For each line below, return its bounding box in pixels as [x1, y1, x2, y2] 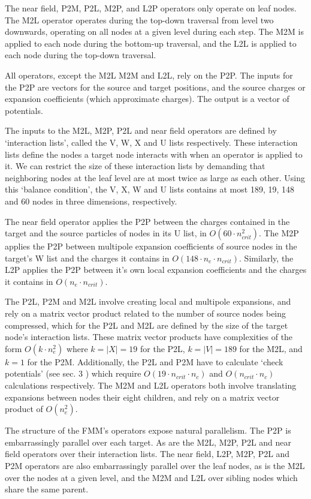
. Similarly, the [239, 251, 294, 264]
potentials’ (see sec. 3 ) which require [5, 367, 141, 380]
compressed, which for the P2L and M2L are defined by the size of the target [5, 318, 288, 331]
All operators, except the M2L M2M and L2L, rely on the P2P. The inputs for [5, 68, 293, 81]
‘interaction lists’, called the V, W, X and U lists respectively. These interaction [5, 136, 298, 148]
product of [5, 402, 43, 415]
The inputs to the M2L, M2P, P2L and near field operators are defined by [5, 124, 277, 137]
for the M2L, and [239, 342, 303, 354]
